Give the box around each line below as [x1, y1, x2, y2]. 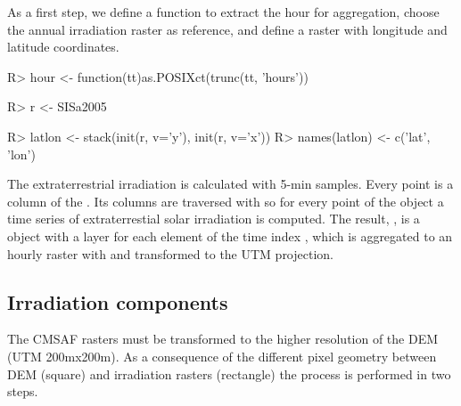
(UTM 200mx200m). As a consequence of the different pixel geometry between [7, 346, 437, 365]
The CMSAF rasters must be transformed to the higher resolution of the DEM [7, 329, 439, 348]
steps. [7, 382, 38, 401]
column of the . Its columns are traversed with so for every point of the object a [7, 191, 444, 210]
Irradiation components [7, 288, 228, 315]
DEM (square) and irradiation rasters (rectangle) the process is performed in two [7, 364, 451, 383]
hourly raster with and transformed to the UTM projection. [7, 244, 333, 263]
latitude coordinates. [7, 37, 119, 56]
